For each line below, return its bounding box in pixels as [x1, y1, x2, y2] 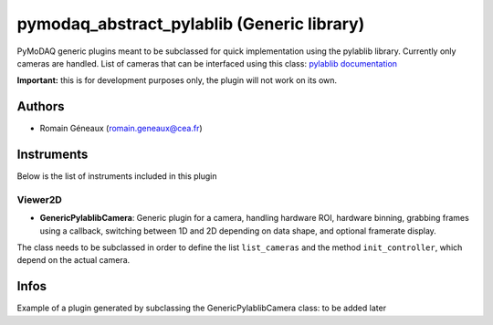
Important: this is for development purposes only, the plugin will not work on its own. [16, 75, 338, 86]
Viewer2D [16, 193, 63, 205]
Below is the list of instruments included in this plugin [16, 171, 218, 182]
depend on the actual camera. [16, 255, 131, 266]
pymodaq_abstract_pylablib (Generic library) [16, 14, 365, 34]
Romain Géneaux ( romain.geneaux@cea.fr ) [39, 123, 203, 134]
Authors [16, 99, 65, 114]
